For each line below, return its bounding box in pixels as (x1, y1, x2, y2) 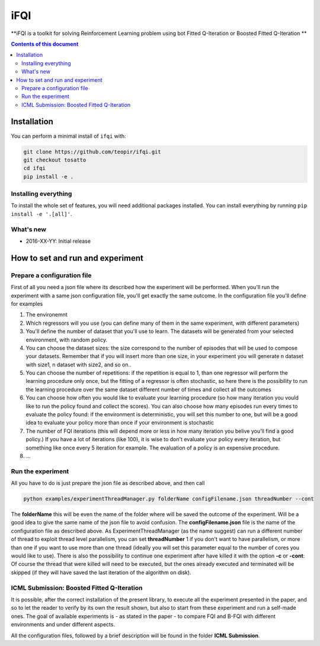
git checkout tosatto (23, 156, 87, 163)
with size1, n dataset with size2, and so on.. (25, 361, 132, 368)
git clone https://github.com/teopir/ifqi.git (23, 148, 161, 155)
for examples (11, 300, 43, 307)
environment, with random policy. (25, 336, 108, 343)
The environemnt (25, 311, 68, 318)
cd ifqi (23, 165, 46, 172)
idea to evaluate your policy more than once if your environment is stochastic (25, 419, 215, 426)
